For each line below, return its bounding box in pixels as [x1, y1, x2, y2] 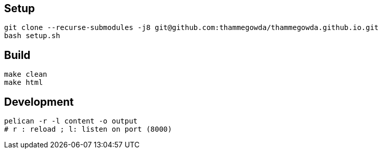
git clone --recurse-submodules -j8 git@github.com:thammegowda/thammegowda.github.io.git [4, 23, 379, 32]
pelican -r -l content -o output [4, 117, 138, 126]
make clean [4, 70, 47, 79]
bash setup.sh [4, 32, 60, 40]
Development [4, 95, 74, 108]
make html [4, 78, 43, 87]
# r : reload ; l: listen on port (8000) [4, 125, 172, 134]
